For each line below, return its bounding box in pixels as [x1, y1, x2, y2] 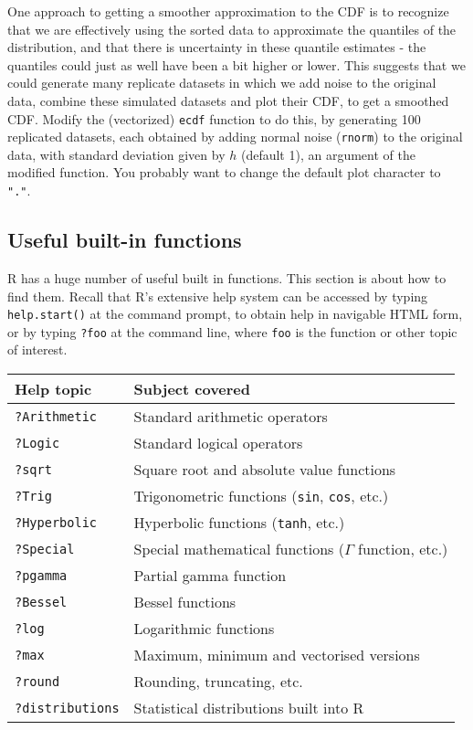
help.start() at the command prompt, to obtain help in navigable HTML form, [7, 304, 463, 323]
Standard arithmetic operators [133, 406, 328, 428]
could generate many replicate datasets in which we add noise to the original [7, 73, 436, 92]
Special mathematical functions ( [133, 538, 344, 560]
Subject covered [133, 378, 251, 400]
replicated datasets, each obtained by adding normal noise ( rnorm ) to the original [7, 127, 463, 146]
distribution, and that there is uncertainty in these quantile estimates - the [7, 37, 426, 57]
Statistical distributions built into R [133, 697, 364, 719]
